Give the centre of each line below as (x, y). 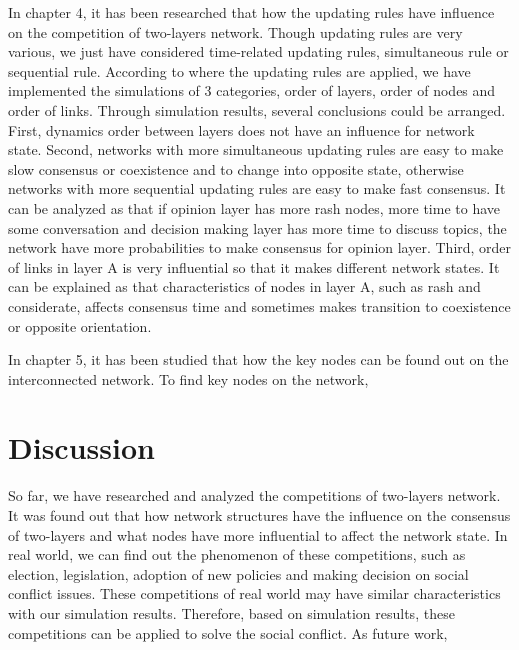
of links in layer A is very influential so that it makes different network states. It (254, 266)
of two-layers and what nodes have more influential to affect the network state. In (258, 534)
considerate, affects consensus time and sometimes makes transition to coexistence (259, 305)
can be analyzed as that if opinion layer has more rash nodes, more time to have (254, 207)
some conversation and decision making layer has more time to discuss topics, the (257, 227)
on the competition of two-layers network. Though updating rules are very (235, 31)
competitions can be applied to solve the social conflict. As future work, (228, 632)
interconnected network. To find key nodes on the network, (188, 378)
